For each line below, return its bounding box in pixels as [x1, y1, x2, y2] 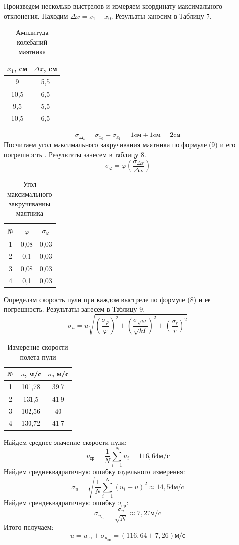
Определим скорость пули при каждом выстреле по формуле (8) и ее [4, 294, 211, 305]
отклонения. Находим [4, 10, 68, 21]
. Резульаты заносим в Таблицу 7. [111, 10, 212, 21]
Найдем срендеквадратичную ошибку [4, 497, 116, 508]
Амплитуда [16, 27, 49, 37]
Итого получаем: [4, 522, 54, 532]
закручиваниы [9, 198, 51, 208]
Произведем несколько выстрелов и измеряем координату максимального [4, 1, 223, 11]
